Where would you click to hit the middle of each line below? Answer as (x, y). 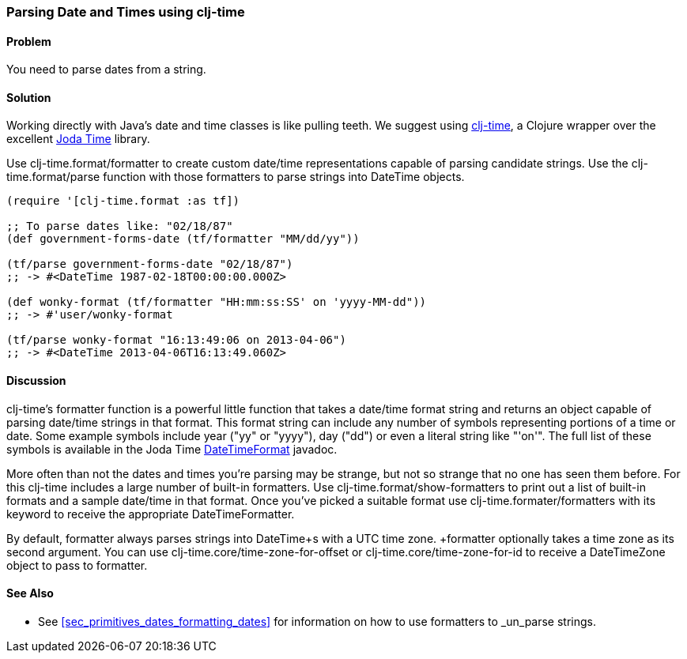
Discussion (36, 381)
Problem (29, 41)
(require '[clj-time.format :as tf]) (123, 201)
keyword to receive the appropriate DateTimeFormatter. (151, 514)
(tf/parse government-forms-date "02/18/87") (150, 264)
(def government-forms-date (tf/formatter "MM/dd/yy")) (183, 239)
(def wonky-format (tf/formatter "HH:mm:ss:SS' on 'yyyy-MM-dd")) (217, 302)
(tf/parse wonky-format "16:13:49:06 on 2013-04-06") (176, 340)
